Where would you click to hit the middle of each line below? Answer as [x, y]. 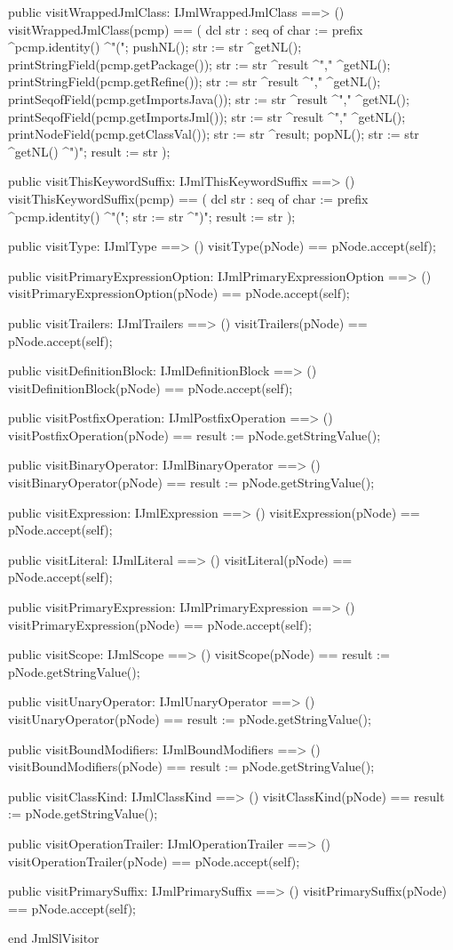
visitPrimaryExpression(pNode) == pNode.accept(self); [160, 624]
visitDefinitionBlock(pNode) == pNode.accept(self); [151, 387]
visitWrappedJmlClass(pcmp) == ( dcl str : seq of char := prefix [186, 29]
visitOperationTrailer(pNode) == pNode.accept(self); [154, 861]
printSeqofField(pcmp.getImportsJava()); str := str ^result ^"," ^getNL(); [209, 98]
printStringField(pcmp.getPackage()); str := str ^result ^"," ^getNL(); [199, 64]
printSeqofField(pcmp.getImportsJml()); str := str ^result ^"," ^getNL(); [207, 116]
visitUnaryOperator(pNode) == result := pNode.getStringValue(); [190, 719]
